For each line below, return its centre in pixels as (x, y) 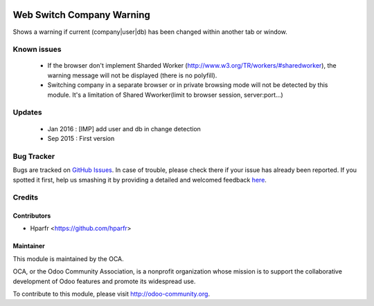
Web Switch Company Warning (81, 15)
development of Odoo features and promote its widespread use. (104, 281)
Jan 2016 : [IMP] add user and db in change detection (124, 128)
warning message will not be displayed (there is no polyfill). (132, 75)
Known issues (37, 50)
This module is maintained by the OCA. (68, 258)
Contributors (32, 216)
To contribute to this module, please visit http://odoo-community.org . (112, 294)
